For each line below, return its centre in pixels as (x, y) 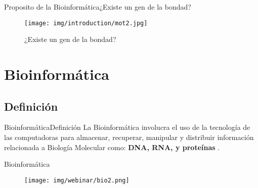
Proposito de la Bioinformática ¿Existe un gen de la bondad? (98, 7)
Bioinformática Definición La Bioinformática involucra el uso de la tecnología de (127, 127)
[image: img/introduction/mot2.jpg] (86, 23)
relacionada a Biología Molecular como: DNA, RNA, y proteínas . (112, 147)
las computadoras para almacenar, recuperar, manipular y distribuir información (129, 137)
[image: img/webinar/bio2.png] (77, 180)
